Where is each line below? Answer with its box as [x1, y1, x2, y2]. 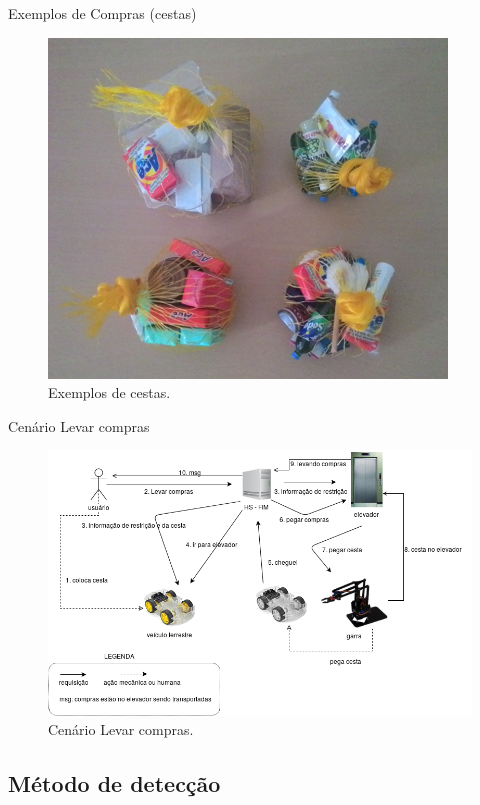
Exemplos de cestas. [48, 382, 171, 403]
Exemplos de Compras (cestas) [8, 3, 197, 23]
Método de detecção [8, 768, 221, 799]
